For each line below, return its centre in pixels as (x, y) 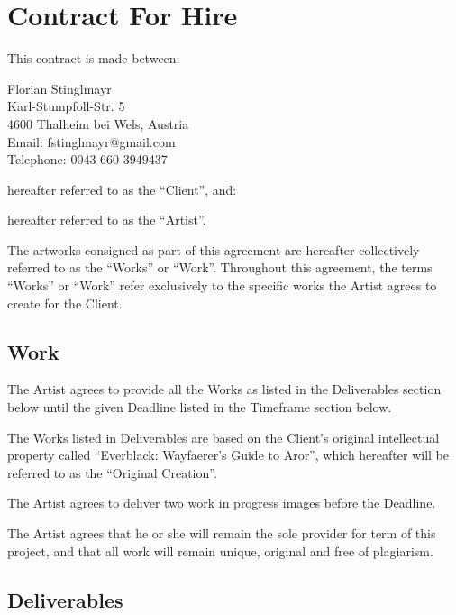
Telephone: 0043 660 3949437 (87, 159)
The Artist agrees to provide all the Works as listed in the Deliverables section (224, 389)
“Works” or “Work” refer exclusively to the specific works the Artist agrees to (222, 285)
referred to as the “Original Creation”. (112, 472)
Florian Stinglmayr (59, 88)
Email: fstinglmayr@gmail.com (91, 141)
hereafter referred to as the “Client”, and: (122, 189)
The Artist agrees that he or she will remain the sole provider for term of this (222, 533)
